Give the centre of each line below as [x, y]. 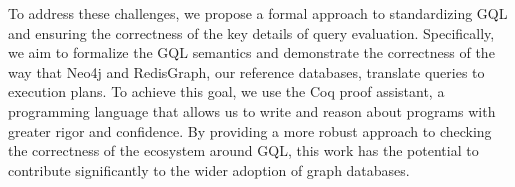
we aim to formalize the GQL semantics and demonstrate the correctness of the [251, 52]
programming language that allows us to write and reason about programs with [252, 110]
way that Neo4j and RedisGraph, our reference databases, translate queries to [246, 71]
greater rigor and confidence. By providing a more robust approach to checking [250, 130]
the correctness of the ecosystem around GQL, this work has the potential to [243, 150]
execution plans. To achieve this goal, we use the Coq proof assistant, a [226, 91]
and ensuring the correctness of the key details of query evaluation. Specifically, [251, 32]
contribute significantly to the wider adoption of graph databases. [209, 169]
